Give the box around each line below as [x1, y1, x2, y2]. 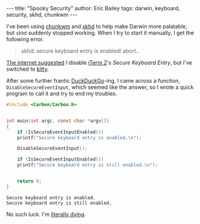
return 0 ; [17, 178, 42, 184]
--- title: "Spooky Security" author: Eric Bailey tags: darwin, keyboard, [6, 5, 180, 11]
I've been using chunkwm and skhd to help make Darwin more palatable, [6, 23, 187, 30]
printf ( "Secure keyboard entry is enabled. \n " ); [17, 135, 142, 141]
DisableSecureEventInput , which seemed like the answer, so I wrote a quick [6, 83, 194, 91]
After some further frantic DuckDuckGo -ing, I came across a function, [6, 77, 180, 84]
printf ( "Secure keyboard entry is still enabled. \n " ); [17, 162, 158, 168]
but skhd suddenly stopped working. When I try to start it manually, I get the [6, 29, 195, 36]
